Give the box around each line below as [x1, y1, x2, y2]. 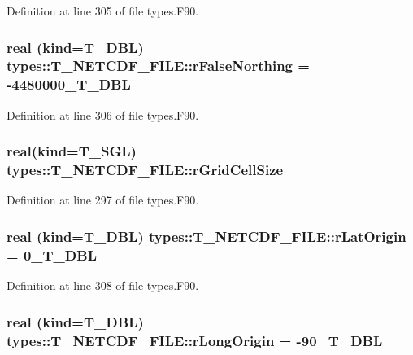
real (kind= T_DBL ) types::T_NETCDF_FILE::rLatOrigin [7, 226, 406, 246]
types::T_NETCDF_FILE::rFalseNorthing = [7, 55, 310, 76]
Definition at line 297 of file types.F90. [7, 191, 199, 208]
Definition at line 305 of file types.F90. [7, 2, 199, 19]
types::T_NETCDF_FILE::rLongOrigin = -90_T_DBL [7, 330, 383, 350]
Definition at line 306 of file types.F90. [7, 106, 199, 123]
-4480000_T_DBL [7, 74, 131, 94]
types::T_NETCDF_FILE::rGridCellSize [7, 160, 284, 180]
